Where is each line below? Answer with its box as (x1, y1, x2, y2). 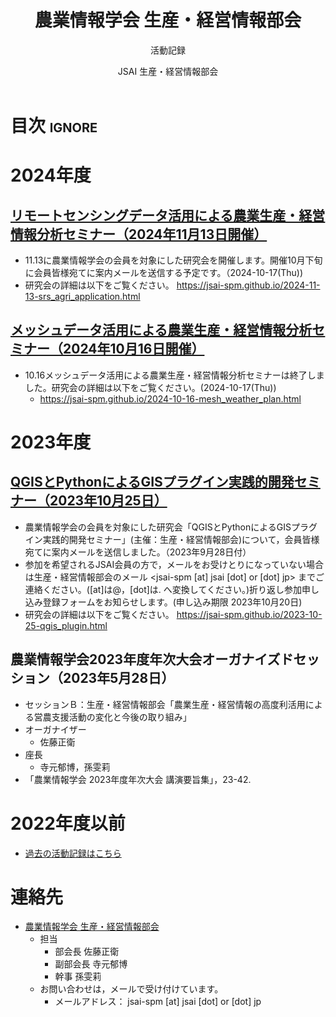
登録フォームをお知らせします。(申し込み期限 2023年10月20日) (42, 596, 303, 608)
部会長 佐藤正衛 (54, 946, 120, 958)
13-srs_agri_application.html (24, 290, 141, 302)
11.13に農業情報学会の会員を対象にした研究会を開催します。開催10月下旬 (24, 254, 323, 266)
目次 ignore (10, 114, 98, 137)
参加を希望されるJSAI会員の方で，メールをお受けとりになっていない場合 (24, 558, 324, 570)
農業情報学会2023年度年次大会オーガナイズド (10, 651, 294, 668)
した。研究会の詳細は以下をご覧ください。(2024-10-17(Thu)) (24, 381, 277, 393)
